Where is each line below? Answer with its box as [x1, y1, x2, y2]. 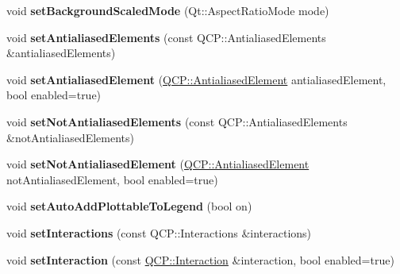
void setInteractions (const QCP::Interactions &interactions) [6, 224, 312, 241]
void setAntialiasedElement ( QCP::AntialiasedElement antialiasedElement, [6, 71, 387, 87]
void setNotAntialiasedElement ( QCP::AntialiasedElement [6, 156, 310, 172]
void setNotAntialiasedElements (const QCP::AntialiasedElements [6, 113, 348, 129]
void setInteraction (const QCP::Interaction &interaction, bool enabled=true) [6, 251, 394, 268]
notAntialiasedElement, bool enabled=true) [6, 171, 218, 187]
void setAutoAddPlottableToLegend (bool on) [6, 198, 252, 214]
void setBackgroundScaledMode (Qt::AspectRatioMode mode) [6, 2, 329, 18]
